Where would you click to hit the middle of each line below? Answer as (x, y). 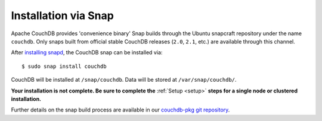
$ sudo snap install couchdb (64, 66)
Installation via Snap (63, 15)
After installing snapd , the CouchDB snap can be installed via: (87, 52)
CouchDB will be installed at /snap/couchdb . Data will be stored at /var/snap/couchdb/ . (124, 80)
